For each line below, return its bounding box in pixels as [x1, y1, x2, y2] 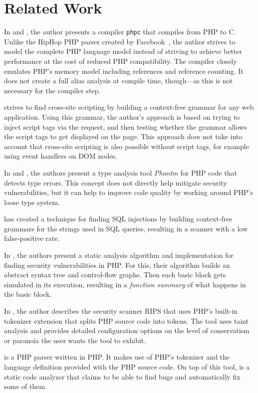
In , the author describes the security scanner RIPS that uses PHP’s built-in [4, 306, 238, 316]
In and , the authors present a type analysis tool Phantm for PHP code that [4, 167, 238, 178]
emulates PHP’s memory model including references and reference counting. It [4, 65, 244, 76]
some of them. [4, 381, 47, 392]
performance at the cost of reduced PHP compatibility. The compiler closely [4, 55, 237, 66]
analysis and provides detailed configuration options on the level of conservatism [4, 325, 250, 336]
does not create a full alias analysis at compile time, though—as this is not [4, 75, 233, 86]
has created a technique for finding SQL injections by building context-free [4, 213, 233, 224]
